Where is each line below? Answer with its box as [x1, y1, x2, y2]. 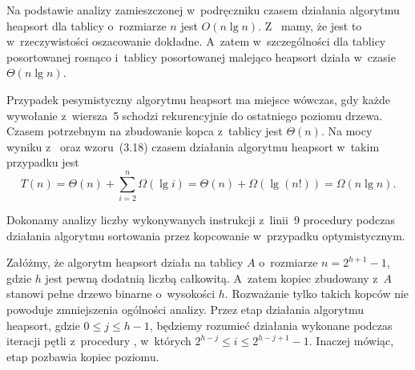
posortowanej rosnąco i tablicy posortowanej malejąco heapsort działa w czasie [6, 48, 396, 65]
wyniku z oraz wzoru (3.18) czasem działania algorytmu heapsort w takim [6, 138, 380, 155]
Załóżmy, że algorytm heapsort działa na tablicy [6, 254, 244, 271]
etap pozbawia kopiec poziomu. [6, 348, 159, 364]
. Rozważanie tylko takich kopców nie [224, 285, 409, 302]
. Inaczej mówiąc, [308, 332, 394, 349]
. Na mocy [320, 123, 373, 139]
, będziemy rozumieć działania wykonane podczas [149, 316, 393, 333]
